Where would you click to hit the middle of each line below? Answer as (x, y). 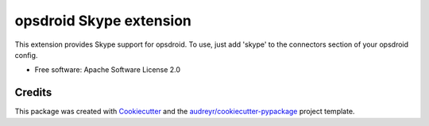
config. (26, 55)
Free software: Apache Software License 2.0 (108, 70)
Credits (33, 92)
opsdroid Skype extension (103, 21)
